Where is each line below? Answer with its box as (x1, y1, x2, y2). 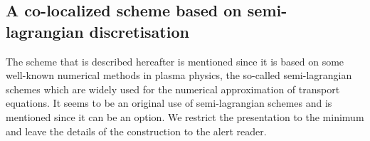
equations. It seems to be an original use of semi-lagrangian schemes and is (6, 95, 332, 110)
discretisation (89, 20, 189, 42)
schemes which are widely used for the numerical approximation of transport (6, 81, 340, 96)
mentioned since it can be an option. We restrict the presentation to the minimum (6, 109, 364, 124)
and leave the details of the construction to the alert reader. (6, 123, 267, 138)
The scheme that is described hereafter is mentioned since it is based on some (6, 53, 344, 68)
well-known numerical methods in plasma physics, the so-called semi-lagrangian (6, 68, 352, 83)
